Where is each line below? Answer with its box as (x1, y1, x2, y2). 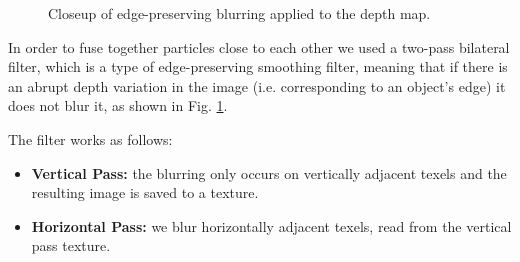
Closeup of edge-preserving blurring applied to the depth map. (48, 3, 431, 23)
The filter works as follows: (8, 128, 173, 149)
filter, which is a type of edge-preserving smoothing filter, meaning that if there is (8, 56, 508, 77)
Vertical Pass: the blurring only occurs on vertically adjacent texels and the (31, 162, 507, 183)
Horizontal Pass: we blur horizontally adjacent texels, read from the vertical (31, 215, 512, 236)
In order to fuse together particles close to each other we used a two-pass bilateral (8, 36, 510, 57)
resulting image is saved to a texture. (31, 182, 259, 203)
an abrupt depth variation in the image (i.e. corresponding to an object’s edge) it (8, 75, 506, 96)
